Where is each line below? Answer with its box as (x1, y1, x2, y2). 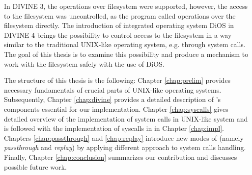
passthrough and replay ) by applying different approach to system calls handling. (4, 142, 246, 152)
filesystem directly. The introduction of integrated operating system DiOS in (4, 20, 234, 30)
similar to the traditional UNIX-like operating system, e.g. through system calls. (4, 39, 246, 50)
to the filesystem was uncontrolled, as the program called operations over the (4, 10, 236, 21)
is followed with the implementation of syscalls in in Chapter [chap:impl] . (4, 123, 224, 133)
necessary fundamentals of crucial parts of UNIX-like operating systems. (4, 84, 222, 95)
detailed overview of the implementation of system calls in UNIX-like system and (4, 113, 248, 124)
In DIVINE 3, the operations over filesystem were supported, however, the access (4, 1, 248, 11)
